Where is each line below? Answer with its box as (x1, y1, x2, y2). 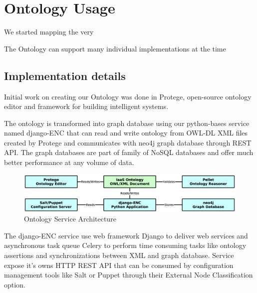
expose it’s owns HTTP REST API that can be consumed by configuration (4, 259, 234, 270)
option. (4, 279, 25, 289)
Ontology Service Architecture (24, 213, 116, 224)
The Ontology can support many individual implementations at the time (4, 43, 226, 53)
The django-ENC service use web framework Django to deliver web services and (4, 230, 248, 240)
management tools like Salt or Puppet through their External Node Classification (4, 269, 253, 280)
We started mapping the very (4, 26, 94, 37)
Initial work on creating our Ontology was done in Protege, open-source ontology (4, 91, 252, 101)
